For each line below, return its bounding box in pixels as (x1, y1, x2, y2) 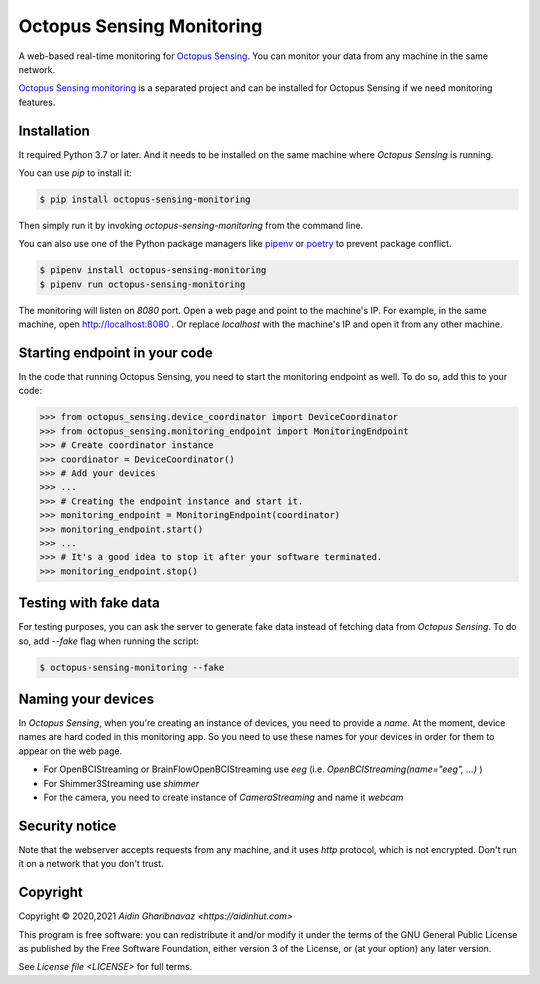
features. (18, 96, 56, 108)
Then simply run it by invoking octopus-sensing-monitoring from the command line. (18, 219, 364, 231)
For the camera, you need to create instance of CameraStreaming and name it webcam (43, 791, 404, 804)
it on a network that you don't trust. (18, 858, 164, 870)
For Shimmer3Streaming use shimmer (43, 777, 200, 789)
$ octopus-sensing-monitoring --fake (39, 661, 225, 673)
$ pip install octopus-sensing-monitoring (39, 194, 251, 205)
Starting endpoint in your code (18, 344, 214, 361)
